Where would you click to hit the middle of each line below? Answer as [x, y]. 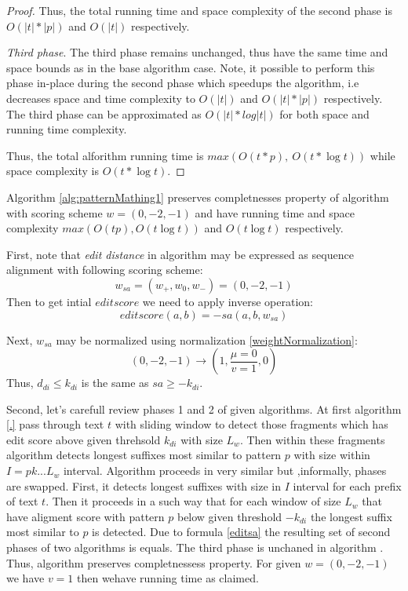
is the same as [115, 383]
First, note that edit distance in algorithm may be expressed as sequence [180, 254]
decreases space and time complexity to [101, 98]
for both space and [324, 113]
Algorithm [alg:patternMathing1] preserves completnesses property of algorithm [198, 197]
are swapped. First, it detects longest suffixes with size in [144, 485]
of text [22, 501]
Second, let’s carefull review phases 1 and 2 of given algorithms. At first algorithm [204, 409]
